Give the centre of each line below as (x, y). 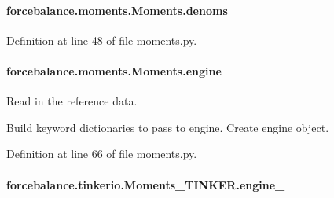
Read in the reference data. (72, 101)
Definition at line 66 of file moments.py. (102, 154)
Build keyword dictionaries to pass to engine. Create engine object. (168, 127)
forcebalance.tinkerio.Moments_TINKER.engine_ (146, 184)
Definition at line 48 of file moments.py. (102, 40)
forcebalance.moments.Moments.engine (114, 70)
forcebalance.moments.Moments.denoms (117, 10)
